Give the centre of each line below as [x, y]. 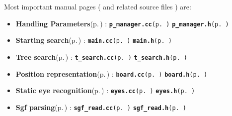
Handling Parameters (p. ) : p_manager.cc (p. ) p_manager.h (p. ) [122, 23]
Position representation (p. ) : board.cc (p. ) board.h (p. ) [112, 73]
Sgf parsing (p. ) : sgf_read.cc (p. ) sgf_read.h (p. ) [101, 107]
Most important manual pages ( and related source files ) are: [98, 6]
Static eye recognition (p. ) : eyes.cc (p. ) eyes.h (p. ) [105, 90]
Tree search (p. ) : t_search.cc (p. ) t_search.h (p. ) [101, 57]
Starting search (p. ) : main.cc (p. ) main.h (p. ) [94, 40]
